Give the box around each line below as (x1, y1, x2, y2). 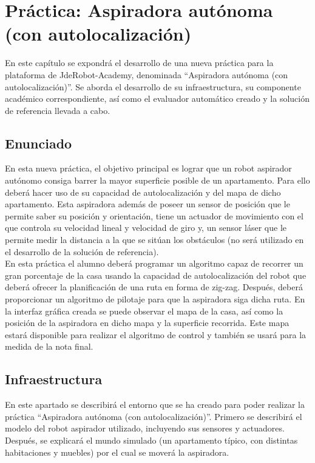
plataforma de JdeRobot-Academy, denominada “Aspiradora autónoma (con (5, 68, 288, 81)
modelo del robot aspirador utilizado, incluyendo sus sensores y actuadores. (5, 422, 285, 435)
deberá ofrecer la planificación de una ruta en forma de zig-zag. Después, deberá (5, 281, 303, 293)
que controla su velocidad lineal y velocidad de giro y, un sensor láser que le (5, 221, 287, 234)
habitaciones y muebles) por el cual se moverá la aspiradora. (5, 445, 229, 458)
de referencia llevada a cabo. (5, 104, 110, 116)
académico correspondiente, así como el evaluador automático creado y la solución (5, 92, 310, 105)
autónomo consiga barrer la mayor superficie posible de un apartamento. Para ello (5, 174, 310, 187)
